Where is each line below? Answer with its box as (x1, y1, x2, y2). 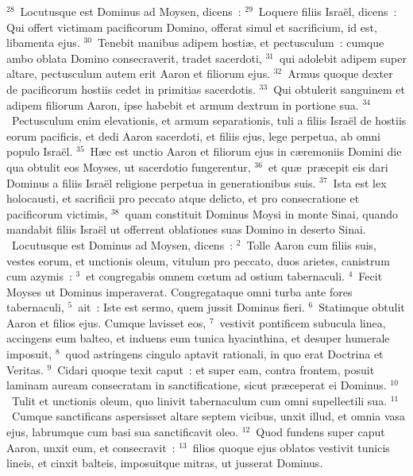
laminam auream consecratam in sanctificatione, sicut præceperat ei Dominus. (6, 377, 387, 393)
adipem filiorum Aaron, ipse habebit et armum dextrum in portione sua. (6, 96, 359, 113)
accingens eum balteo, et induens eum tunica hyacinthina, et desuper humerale (6, 330, 390, 346)
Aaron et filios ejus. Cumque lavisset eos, (6, 314, 206, 331)
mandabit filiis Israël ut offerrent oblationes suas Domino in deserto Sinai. (6, 221, 366, 238)
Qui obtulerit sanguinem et (273, 80, 405, 97)
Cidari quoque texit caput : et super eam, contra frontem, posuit (57, 361, 375, 377)
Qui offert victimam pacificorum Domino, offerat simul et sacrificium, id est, (6, 18, 377, 35)
